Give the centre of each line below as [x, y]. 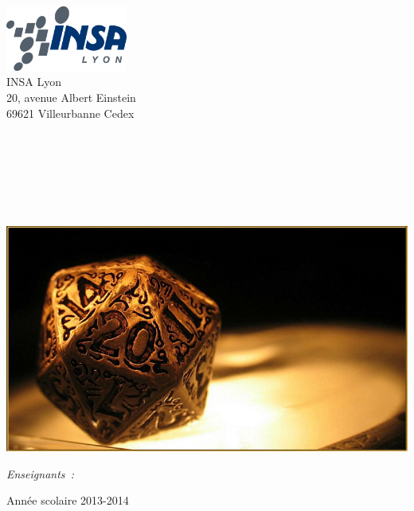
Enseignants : [40, 473]
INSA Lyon [34, 82]
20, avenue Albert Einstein [71, 97]
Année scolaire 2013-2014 [68, 500]
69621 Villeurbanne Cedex [70, 113]
